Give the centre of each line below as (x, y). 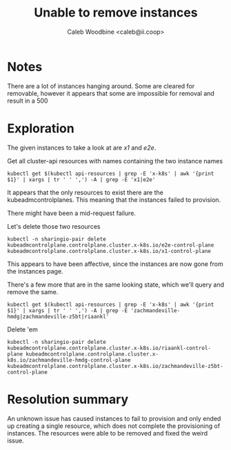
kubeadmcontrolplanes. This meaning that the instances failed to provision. (114, 200)
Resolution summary (68, 399)
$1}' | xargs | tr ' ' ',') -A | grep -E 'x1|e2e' (81, 180)
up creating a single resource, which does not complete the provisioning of (114, 426)
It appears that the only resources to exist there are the (85, 192)
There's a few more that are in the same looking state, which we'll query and (116, 285)
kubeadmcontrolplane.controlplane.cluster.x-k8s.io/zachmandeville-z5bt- (115, 366)
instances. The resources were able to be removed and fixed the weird (108, 433)
